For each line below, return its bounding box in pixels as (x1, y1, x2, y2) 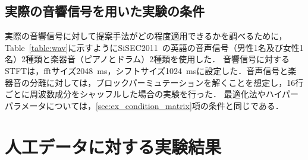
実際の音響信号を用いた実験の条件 (5, 2, 205, 20)
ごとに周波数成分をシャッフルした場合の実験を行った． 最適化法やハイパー (5, 88, 299, 100)
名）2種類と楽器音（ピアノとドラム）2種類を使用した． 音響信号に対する (5, 53, 290, 65)
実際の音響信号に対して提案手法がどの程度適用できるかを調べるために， (5, 30, 287, 42)
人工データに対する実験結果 (5, 134, 222, 158)
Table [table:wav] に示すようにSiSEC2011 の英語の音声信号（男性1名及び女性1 (5, 41, 304, 53)
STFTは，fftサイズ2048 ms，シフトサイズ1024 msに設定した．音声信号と (5, 64, 288, 76)
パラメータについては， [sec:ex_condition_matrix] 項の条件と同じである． (5, 99, 284, 111)
